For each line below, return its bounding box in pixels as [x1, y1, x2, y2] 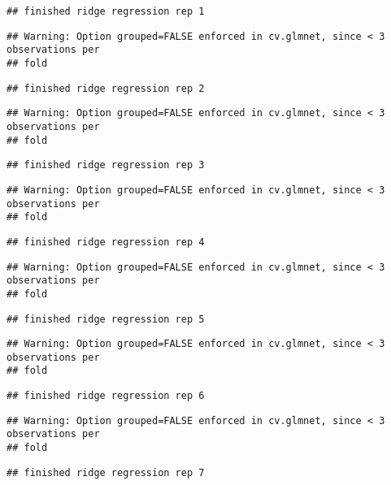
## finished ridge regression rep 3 [7, 159, 205, 171]
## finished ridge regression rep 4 [7, 236, 205, 248]
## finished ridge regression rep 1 [7, 6, 205, 17]
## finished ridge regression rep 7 [7, 466, 205, 479]
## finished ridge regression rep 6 [7, 390, 205, 402]
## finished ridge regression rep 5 [7, 313, 205, 325]
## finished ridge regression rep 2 [7, 82, 205, 94]
